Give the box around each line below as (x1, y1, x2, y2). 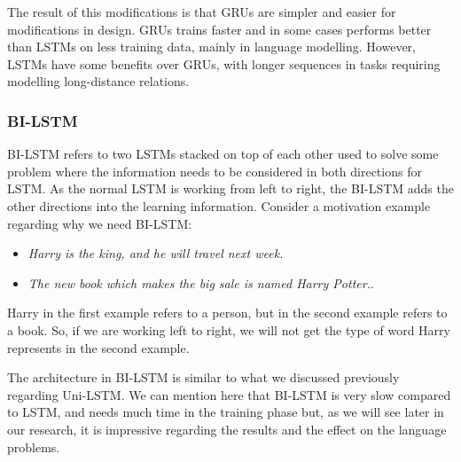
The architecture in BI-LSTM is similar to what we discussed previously (7, 368, 400, 387)
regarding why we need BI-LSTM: (7, 214, 192, 232)
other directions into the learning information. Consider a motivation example (7, 196, 431, 215)
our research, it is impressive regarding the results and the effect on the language (7, 419, 447, 438)
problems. (7, 437, 60, 456)
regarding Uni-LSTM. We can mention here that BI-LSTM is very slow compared (7, 385, 451, 403)
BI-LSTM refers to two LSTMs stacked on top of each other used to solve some (7, 145, 439, 163)
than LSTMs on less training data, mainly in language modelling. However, (7, 37, 416, 56)
